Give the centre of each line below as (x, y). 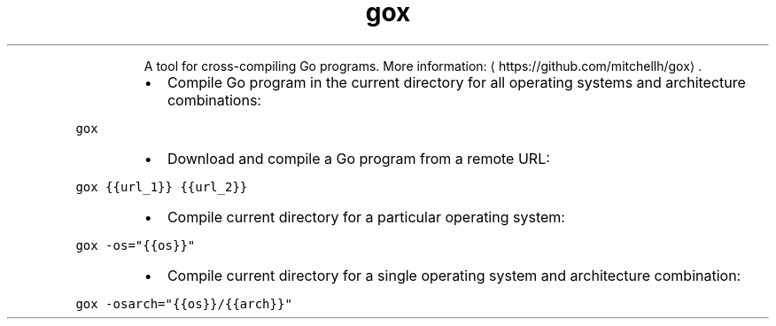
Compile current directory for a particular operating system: (366, 217)
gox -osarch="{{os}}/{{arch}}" (184, 303)
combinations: (214, 100)
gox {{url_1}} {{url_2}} (162, 186)
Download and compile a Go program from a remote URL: (358, 158)
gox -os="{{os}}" (136, 245)
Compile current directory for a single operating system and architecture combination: (454, 275)
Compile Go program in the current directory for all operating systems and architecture (456, 82)
